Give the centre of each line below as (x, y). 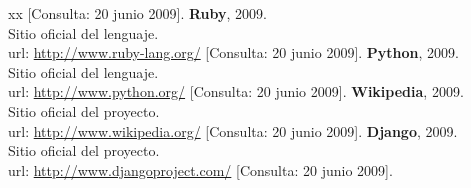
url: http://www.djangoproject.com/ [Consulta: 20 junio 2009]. (200, 169)
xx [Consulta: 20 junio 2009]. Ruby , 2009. (137, 13)
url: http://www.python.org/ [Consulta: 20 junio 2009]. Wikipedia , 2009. (236, 91)
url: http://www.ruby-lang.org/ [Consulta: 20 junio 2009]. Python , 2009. (233, 52)
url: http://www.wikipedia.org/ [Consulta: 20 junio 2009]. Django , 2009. (233, 130)
